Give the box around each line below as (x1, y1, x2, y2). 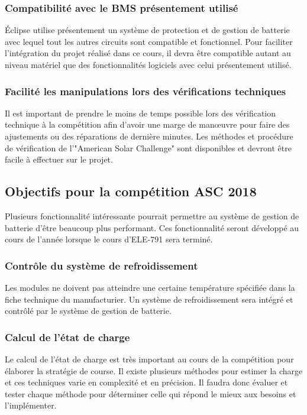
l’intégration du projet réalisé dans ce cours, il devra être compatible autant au (5, 47, 291, 59)
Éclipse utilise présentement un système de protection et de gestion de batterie (5, 24, 290, 36)
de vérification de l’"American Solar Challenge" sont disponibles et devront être (5, 141, 292, 154)
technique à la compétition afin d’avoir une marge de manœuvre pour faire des (5, 118, 290, 131)
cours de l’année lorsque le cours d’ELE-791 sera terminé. (5, 233, 213, 245)
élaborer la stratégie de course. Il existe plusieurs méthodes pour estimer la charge (5, 364, 303, 377)
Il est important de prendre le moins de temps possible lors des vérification (5, 106, 276, 119)
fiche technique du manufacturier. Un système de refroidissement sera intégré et (5, 293, 293, 305)
